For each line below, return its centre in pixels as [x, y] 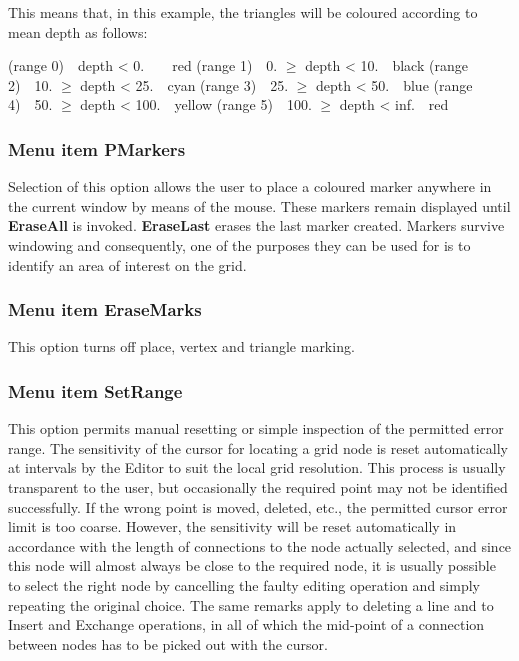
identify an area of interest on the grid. [127, 264]
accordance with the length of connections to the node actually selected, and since [260, 545]
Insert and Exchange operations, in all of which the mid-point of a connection [246, 624]
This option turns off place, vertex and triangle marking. [181, 346]
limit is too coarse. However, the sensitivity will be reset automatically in [232, 526]
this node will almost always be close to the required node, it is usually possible [252, 565]
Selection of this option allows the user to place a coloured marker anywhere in [250, 186]
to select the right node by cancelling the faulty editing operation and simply [244, 584]
